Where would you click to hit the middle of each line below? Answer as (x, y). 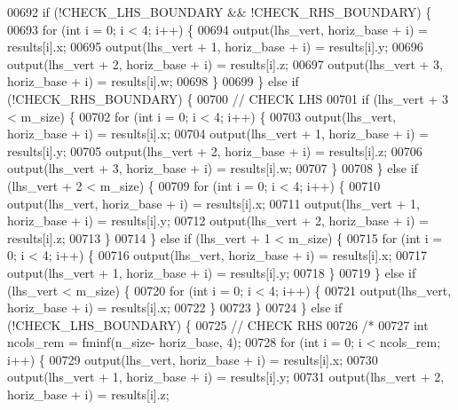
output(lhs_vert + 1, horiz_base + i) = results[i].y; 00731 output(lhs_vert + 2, (226, 377)
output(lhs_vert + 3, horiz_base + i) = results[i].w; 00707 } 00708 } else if (213, 168)
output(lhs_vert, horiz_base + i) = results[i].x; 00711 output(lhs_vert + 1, (213, 203)
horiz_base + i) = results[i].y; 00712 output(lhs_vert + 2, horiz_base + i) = (218, 221)
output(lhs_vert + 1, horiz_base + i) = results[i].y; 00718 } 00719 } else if (212, 272)
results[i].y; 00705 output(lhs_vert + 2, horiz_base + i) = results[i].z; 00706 (215, 150)
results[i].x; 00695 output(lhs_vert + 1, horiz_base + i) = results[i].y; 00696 (215, 47)
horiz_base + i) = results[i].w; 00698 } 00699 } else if (153, 81)
